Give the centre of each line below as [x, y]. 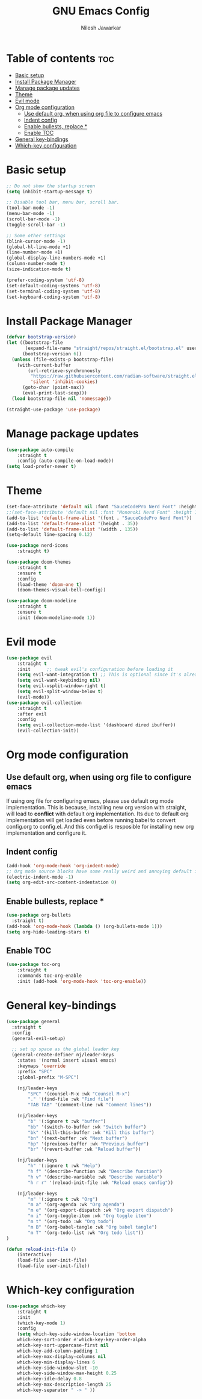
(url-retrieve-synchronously [64, 371]
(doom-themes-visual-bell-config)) [62, 590]
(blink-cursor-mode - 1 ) [36, 241]
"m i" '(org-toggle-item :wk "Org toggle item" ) [90, 1216]
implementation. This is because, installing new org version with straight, [96, 807]
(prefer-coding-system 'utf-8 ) [45, 280]
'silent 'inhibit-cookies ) [64, 382]
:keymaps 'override [41, 1066]
